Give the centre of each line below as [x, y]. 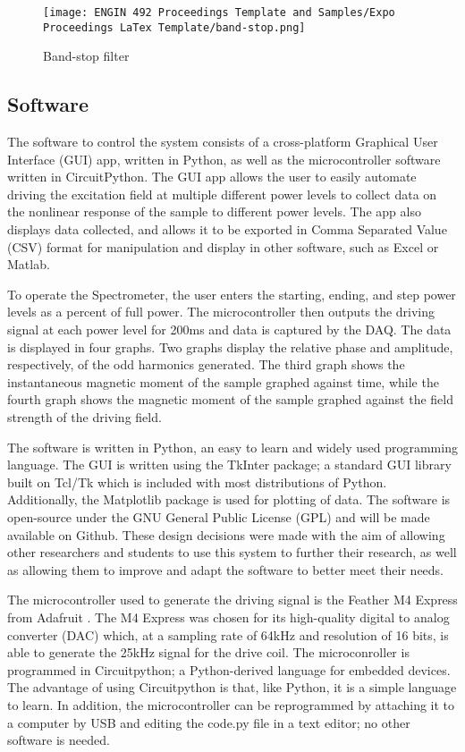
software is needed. [59, 740]
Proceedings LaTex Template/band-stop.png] [174, 27]
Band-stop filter [86, 56]
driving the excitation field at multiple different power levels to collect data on [222, 194]
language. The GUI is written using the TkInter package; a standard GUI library [229, 465]
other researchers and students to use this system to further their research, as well [232, 552]
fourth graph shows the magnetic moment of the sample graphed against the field [230, 399]
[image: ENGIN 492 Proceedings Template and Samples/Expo [219, 13]
